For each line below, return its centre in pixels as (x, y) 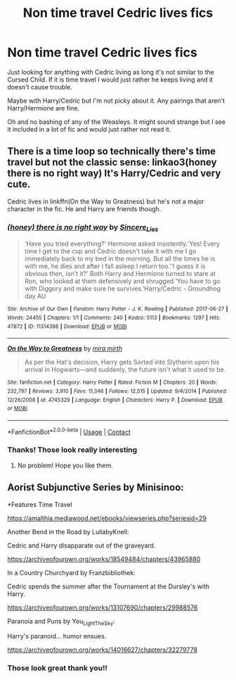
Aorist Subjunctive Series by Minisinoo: (96, 487)
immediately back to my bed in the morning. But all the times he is (120, 259)
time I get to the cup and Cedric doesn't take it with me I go (110, 251)
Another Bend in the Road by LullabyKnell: (68, 531)
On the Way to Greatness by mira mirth (65, 348)
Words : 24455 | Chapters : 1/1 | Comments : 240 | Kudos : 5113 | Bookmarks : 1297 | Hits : (114, 317)
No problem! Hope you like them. (65, 465)
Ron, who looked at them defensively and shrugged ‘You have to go (122, 281)
